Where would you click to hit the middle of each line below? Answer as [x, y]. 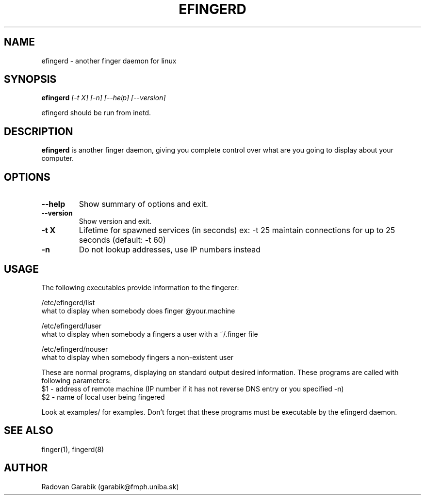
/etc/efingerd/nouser [75, 349]
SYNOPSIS [30, 79]
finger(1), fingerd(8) [73, 449]
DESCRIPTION [39, 131]
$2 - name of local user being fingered [103, 397]
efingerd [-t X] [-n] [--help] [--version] [104, 98]
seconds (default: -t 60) [122, 240]
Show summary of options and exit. [143, 204]
